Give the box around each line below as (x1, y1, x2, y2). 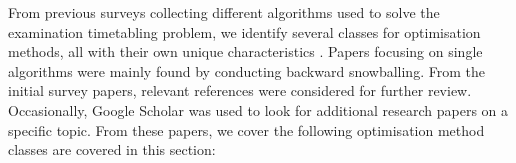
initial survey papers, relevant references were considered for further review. (8, 80, 472, 101)
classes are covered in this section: (8, 139, 216, 160)
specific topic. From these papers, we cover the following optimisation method (8, 119, 485, 140)
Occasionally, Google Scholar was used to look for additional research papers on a (8, 99, 509, 120)
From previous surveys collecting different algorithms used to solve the (8, 2, 440, 22)
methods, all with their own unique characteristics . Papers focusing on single (8, 41, 483, 62)
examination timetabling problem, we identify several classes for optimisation (8, 21, 481, 42)
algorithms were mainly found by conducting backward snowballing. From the (8, 60, 485, 81)
